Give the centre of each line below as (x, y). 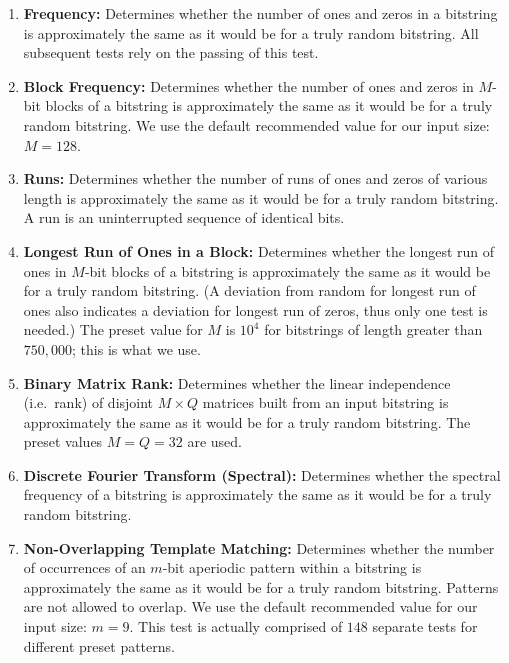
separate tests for (425, 626)
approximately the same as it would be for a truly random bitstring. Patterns (261, 586)
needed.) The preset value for (113, 329)
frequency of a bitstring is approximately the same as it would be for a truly (257, 494)
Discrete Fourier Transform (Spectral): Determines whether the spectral (262, 474)
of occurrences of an (84, 567)
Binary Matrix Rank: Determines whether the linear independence (237, 382)
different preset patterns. (99, 645)
